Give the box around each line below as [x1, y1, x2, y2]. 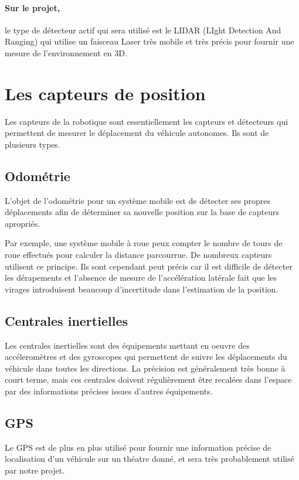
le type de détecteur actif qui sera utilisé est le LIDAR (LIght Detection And [5, 23, 281, 36]
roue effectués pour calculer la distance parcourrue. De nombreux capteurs [5, 248, 272, 261]
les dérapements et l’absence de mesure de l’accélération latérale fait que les [5, 271, 277, 284]
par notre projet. [5, 464, 65, 476]
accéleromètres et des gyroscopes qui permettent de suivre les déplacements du [5, 350, 287, 363]
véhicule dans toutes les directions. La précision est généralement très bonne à [5, 362, 286, 374]
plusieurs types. [5, 138, 60, 150]
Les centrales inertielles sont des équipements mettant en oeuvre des [5, 339, 250, 351]
